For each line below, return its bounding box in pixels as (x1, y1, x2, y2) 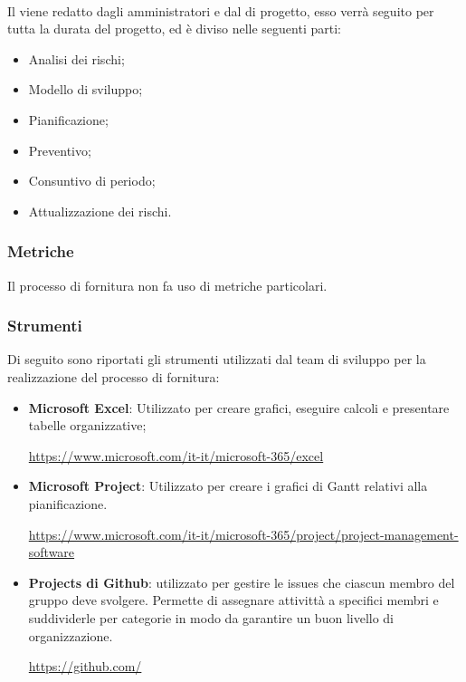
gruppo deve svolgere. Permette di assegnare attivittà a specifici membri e (28, 591, 439, 610)
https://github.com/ (28, 657, 142, 676)
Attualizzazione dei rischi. (28, 201, 172, 220)
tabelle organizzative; (28, 416, 147, 435)
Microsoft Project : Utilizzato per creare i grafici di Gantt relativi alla (28, 476, 428, 495)
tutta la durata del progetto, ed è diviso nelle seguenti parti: (7, 19, 341, 38)
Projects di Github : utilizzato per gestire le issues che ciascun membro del (28, 572, 455, 591)
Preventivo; (28, 140, 91, 159)
